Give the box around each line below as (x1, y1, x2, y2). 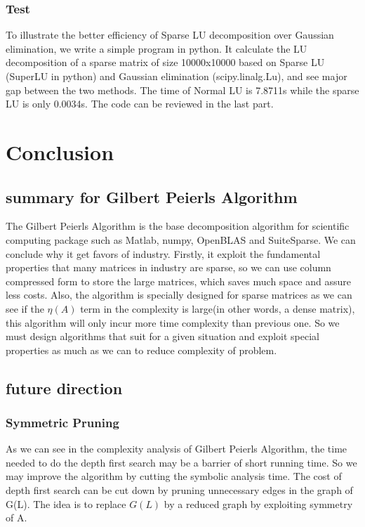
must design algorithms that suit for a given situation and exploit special (6, 329, 320, 344)
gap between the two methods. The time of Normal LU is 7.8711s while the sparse (6, 82, 359, 97)
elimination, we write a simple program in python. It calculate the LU (6, 41, 307, 56)
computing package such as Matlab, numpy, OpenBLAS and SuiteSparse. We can (6, 232, 356, 247)
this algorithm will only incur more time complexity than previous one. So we (6, 315, 340, 330)
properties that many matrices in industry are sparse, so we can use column (6, 260, 331, 275)
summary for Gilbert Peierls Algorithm (6, 186, 298, 207)
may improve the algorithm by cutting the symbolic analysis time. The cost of (6, 469, 342, 483)
